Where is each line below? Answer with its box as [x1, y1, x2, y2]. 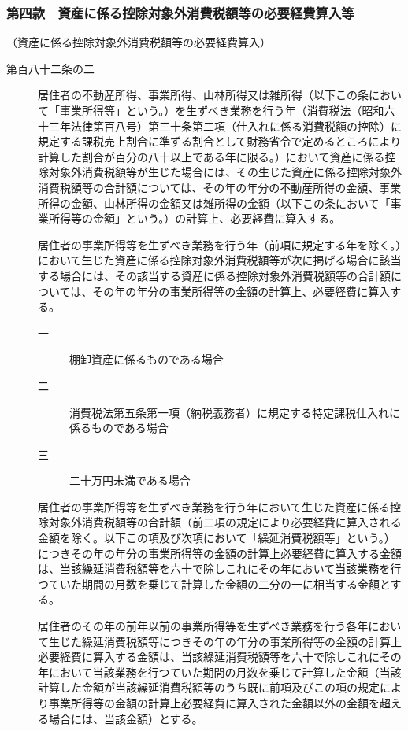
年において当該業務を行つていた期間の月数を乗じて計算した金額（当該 [38, 663, 402, 680]
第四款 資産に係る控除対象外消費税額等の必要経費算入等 [6, 2, 354, 22]
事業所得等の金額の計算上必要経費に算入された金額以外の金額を [48, 695, 380, 711]
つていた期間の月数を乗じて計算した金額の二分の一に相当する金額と [38, 575, 391, 592]
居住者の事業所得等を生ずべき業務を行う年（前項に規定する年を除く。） [38, 236, 402, 253]
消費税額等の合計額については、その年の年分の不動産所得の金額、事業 [38, 179, 402, 195]
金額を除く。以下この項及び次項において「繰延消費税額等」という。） [38, 530, 395, 546]
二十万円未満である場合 [69, 472, 191, 489]
